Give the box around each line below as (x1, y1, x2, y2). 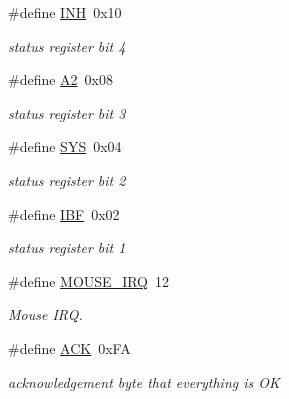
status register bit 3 (8, 102, 126, 123)
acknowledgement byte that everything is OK (8, 371, 280, 392)
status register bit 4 (8, 35, 126, 56)
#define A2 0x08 (8, 69, 114, 90)
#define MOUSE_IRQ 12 (8, 270, 170, 291)
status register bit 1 (8, 237, 126, 258)
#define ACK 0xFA (8, 337, 131, 358)
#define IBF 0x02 (8, 203, 120, 224)
